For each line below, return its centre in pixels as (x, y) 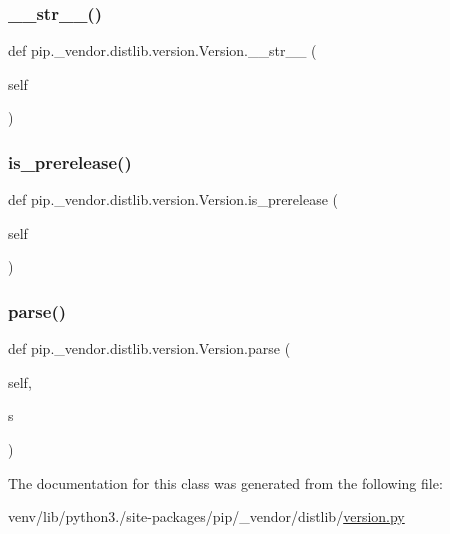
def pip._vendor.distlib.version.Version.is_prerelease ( (173, 199)
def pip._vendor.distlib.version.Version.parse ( (149, 348)
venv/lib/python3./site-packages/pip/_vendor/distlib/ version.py (206, 516)
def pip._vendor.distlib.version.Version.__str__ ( (162, 50)
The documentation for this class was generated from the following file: (225, 482)
